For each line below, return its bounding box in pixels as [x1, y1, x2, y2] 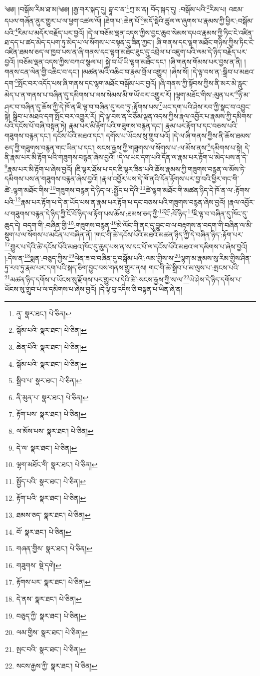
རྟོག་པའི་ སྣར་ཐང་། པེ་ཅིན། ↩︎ [16, 493, 86, 503]
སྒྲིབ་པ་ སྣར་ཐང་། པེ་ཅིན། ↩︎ [16, 375, 82, 386]
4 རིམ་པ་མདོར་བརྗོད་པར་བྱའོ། [14, 25, 84, 37]
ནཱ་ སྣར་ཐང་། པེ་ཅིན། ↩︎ [16, 308, 72, 318]
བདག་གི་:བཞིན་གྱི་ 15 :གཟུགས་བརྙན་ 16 [22, 218, 117, 230]
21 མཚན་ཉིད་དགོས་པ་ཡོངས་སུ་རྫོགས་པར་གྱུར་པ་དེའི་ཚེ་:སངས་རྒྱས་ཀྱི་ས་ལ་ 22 [4, 273, 190, 284]
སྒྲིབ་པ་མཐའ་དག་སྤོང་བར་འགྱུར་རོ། [12, 110, 96, 121]
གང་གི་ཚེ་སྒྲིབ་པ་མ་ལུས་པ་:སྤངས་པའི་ [149, 262, 240, 273]
